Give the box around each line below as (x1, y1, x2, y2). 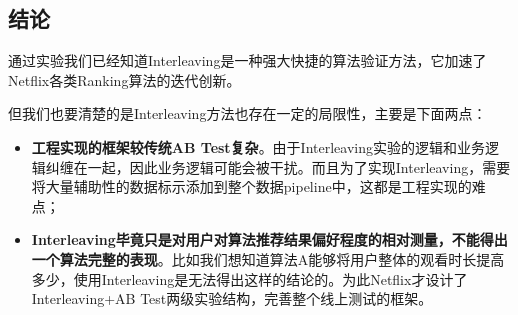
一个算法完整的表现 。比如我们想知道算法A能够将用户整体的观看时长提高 (31, 248, 505, 269)
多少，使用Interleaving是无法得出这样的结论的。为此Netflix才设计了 (31, 268, 468, 289)
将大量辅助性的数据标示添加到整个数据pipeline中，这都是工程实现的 (31, 176, 472, 197)
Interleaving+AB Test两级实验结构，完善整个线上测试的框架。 (31, 288, 433, 309)
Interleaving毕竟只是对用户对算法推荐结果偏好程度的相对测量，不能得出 (31, 229, 508, 250)
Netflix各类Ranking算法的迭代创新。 (8, 69, 241, 90)
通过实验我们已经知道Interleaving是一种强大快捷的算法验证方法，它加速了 (8, 50, 487, 71)
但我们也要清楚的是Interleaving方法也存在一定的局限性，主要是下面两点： (8, 103, 487, 124)
